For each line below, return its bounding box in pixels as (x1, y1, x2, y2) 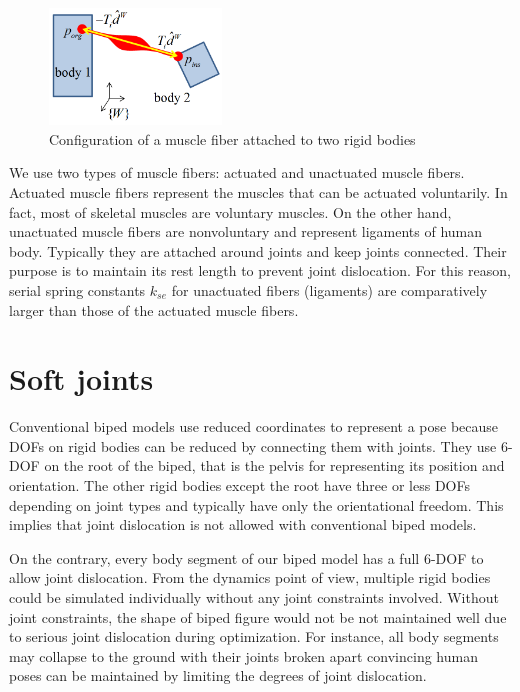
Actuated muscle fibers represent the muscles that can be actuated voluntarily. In (9, 181, 508, 202)
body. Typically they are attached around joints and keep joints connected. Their (9, 240, 507, 261)
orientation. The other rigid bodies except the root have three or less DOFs (9, 475, 470, 495)
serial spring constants (9, 279, 146, 300)
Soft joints (9, 358, 154, 399)
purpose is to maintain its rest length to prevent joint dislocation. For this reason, (9, 260, 511, 281)
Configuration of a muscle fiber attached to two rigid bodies (49, 128, 416, 149)
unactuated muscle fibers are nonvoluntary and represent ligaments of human (9, 221, 483, 242)
